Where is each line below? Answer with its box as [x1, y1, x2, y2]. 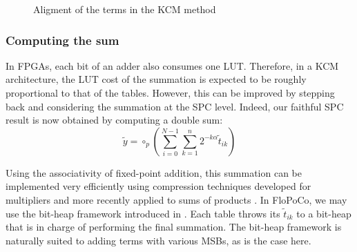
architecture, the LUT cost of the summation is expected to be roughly [6, 72, 307, 86]
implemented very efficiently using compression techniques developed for [6, 179, 311, 193]
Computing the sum [6, 31, 119, 48]
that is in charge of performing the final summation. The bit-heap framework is [6, 220, 342, 234]
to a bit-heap [296, 206, 351, 220]
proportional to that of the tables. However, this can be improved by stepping [6, 86, 335, 99]
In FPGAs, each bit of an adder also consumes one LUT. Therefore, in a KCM [6, 58, 339, 72]
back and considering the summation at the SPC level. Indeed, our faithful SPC [6, 99, 344, 113]
